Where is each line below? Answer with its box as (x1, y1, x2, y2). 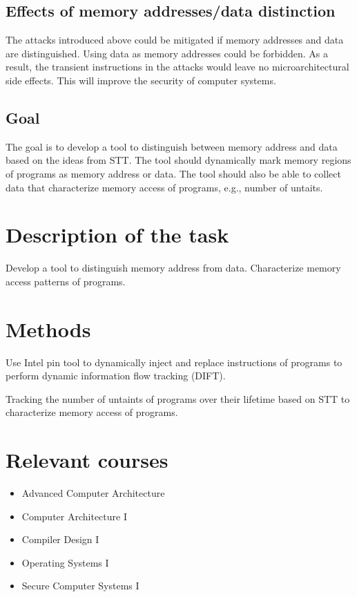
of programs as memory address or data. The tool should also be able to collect (6, 166, 341, 180)
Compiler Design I (21, 532, 99, 547)
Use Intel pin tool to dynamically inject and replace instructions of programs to (6, 354, 342, 369)
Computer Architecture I (21, 509, 127, 523)
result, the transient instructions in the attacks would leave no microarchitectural (6, 59, 349, 74)
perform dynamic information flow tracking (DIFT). (6, 368, 226, 383)
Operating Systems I (21, 555, 109, 569)
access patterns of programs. (6, 274, 126, 288)
